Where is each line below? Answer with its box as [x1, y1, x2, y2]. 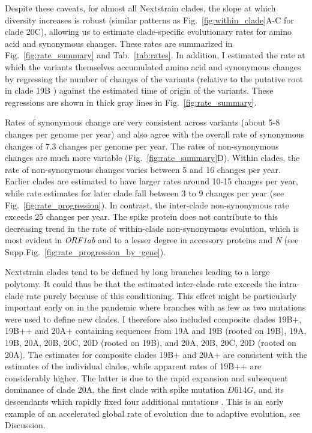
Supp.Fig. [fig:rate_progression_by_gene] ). [5, 245, 166, 258]
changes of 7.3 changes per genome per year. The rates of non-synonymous [5, 139, 279, 152]
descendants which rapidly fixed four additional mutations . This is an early [5, 395, 284, 407]
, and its [253, 383, 284, 396]
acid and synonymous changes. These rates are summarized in [5, 37, 233, 49]
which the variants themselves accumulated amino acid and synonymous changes [5, 60, 301, 73]
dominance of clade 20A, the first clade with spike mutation [5, 383, 225, 396]
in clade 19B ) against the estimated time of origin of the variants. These [5, 84, 274, 97]
